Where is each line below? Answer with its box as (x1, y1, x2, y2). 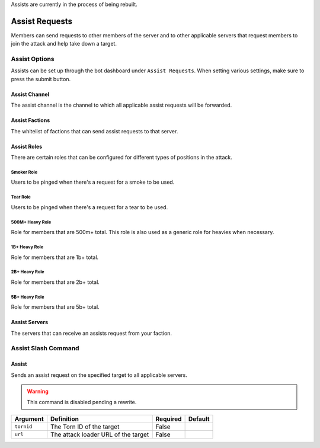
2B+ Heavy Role (11, 269, 44, 275)
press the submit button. (11, 75, 71, 82)
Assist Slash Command (11, 344, 79, 353)
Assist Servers (11, 319, 49, 326)
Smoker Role (11, 169, 38, 175)
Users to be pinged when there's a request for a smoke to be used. (11, 178, 175, 186)
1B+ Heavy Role (11, 244, 44, 250)
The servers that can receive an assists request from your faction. (11, 329, 172, 337)
